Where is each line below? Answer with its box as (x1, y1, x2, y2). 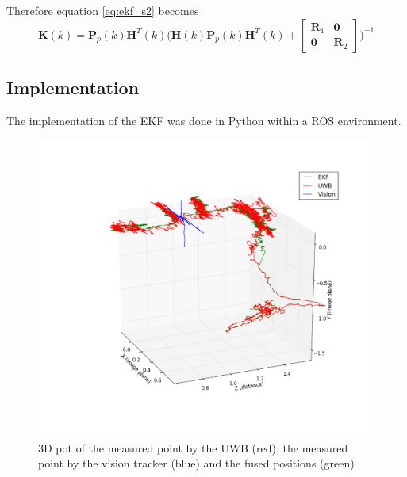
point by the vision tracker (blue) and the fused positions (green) (38, 455, 355, 471)
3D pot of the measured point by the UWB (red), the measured (38, 439, 348, 456)
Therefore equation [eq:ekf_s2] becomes (6, 2, 199, 18)
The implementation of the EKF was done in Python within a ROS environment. (6, 112, 401, 128)
